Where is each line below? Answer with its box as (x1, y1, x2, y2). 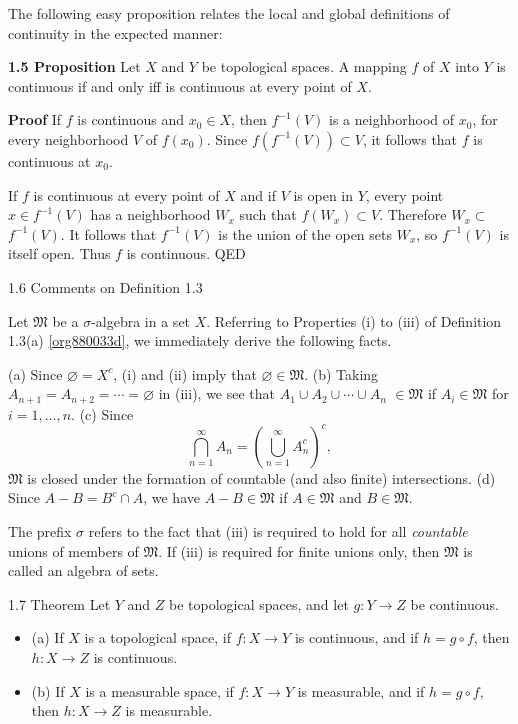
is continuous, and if (294, 627, 419, 648)
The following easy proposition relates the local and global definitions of (8, 3, 450, 23)
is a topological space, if (84, 627, 231, 648)
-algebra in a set (91, 310, 191, 331)
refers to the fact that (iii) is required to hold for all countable (88, 521, 468, 542)
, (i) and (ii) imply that (113, 363, 257, 384)
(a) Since (8, 363, 63, 384)
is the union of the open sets (218, 223, 393, 244)
